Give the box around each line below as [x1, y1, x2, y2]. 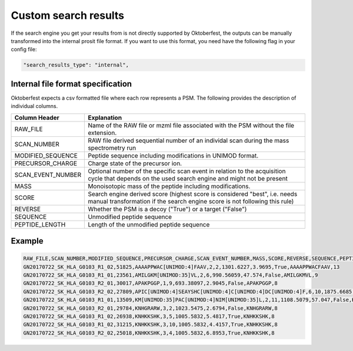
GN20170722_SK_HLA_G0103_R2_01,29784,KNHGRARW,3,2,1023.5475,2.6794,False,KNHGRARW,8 [23, 304, 278, 311]
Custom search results [11, 9, 125, 22]
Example [11, 236, 44, 246]
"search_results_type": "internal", [23, 62, 129, 68]
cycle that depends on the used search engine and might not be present [88, 174, 288, 182]
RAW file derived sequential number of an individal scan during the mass [88, 136, 289, 145]
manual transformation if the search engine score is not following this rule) [88, 197, 294, 205]
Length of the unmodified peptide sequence [88, 220, 210, 228]
